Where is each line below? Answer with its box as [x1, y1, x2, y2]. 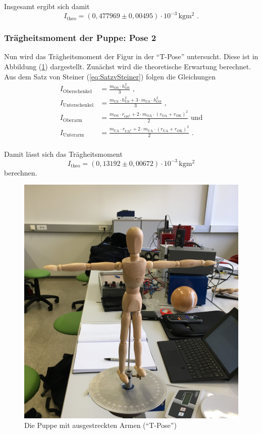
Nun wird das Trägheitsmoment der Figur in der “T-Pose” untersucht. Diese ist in [4, 51, 258, 62]
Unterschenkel [63, 102, 94, 108]
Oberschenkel [63, 89, 92, 94]
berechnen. [4, 167, 37, 178]
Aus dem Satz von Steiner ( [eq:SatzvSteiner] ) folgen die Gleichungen [4, 71, 216, 81]
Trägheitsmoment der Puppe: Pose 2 [4, 31, 156, 44]
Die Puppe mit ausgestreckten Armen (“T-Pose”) [24, 420, 177, 430]
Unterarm [63, 133, 84, 138]
